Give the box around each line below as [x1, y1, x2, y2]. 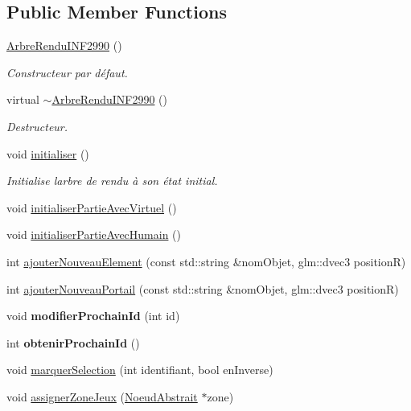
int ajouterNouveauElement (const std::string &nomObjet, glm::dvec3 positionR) [6, 253, 406, 269]
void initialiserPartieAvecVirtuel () [6, 199, 177, 216]
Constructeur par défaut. [6, 64, 128, 80]
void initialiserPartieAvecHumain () [6, 226, 181, 243]
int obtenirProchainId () [6, 334, 140, 351]
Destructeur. [6, 117, 68, 134]
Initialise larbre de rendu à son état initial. [6, 172, 218, 189]
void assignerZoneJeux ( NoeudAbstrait [6, 388, 198, 405]
